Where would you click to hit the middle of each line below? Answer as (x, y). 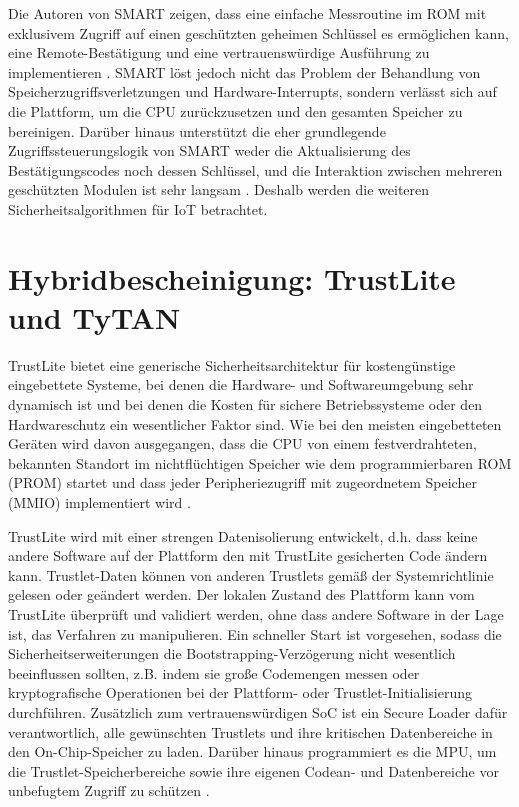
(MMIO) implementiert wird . (99, 502)
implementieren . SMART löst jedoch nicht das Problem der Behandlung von (244, 71)
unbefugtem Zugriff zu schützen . (109, 790)
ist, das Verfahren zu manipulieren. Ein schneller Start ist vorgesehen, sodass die (255, 633)
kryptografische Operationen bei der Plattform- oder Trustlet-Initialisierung (240, 692)
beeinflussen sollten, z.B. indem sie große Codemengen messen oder (214, 672)
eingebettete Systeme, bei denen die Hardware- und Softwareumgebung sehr (241, 384)
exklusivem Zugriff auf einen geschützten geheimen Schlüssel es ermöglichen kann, (258, 32)
